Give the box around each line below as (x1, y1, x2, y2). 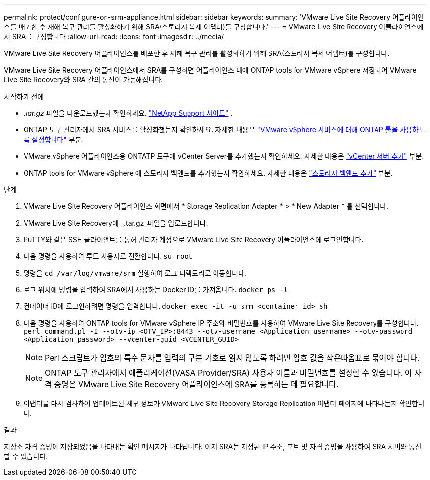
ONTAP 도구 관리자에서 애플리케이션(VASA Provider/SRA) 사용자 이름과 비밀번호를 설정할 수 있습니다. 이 (45, 368, 412, 378)
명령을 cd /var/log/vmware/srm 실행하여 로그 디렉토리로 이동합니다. (24, 269, 246, 277)
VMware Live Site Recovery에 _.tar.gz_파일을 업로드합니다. (24, 219, 208, 227)
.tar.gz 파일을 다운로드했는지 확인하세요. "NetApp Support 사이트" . (24, 109, 233, 117)
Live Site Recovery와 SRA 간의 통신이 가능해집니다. (4, 76, 163, 84)
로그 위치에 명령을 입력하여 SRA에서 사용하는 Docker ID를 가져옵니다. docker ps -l (24, 285, 288, 294)
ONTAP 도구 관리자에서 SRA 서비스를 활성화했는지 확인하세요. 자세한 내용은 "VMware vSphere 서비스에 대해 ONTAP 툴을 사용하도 (24, 126, 425, 134)
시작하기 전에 (4, 92, 44, 101)
